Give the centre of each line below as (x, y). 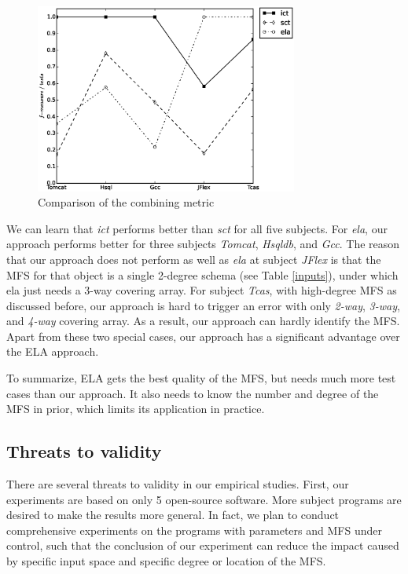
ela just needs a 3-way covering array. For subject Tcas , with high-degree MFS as (202, 290)
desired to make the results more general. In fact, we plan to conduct (173, 515)
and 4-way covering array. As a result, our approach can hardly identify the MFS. (203, 321)
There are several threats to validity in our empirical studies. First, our (178, 484)
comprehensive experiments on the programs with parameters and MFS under (194, 530)
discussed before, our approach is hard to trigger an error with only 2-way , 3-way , (203, 305)
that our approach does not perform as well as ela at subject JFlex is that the (194, 259)
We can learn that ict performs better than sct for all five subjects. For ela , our (197, 228)
